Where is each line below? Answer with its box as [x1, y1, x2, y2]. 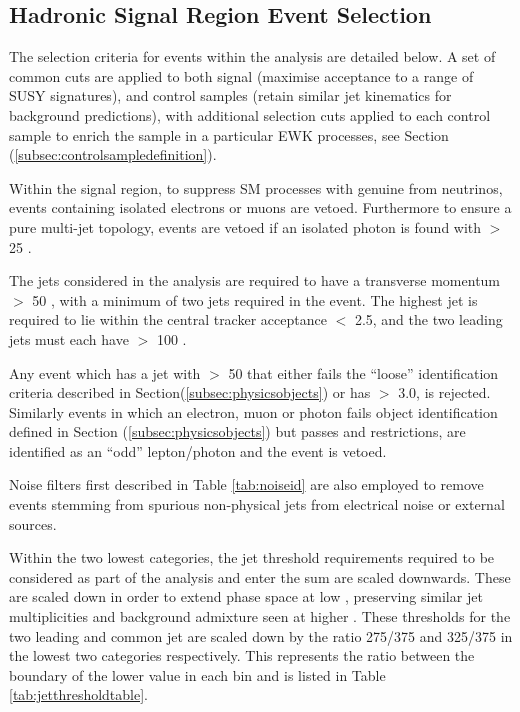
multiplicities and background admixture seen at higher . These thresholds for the [9, 606, 511, 627]
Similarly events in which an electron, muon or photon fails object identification [9, 401, 498, 422]
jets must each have [9, 328, 129, 349]
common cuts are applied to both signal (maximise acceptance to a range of [9, 65, 474, 86]
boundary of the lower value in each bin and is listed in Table [9, 664, 386, 685]
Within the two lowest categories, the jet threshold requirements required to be [9, 547, 495, 568]
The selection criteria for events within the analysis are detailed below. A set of [9, 46, 496, 67]
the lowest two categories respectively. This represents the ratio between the [9, 645, 475, 666]
